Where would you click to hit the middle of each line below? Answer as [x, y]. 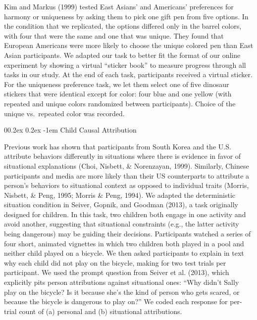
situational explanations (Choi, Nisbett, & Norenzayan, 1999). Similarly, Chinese [127, 165]
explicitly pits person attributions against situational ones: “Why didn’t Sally [122, 282]
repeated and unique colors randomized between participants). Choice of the [120, 103]
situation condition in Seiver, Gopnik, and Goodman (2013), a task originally [121, 205]
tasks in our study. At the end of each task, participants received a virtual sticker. [128, 74]
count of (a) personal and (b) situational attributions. [101, 311]
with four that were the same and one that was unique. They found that [114, 35]
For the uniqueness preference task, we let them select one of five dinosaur [117, 84]
